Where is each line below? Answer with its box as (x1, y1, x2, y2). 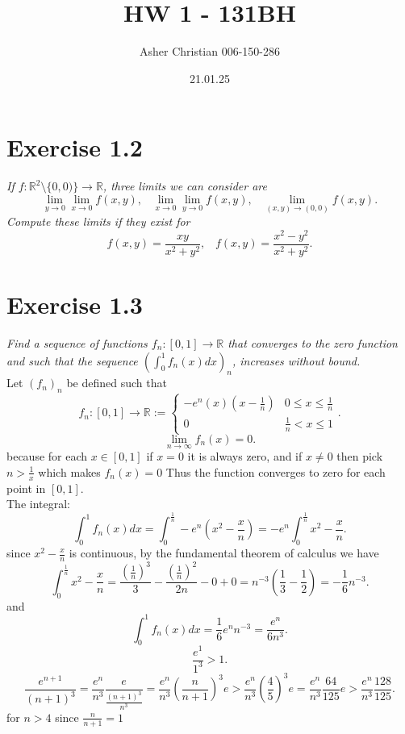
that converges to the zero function (228, 334, 398, 351)
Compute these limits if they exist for (6, 213, 190, 230)
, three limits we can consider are (102, 177, 267, 194)
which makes (38, 463, 101, 480)
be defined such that (66, 374, 167, 391)
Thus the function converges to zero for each (165, 463, 386, 480)
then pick (336, 448, 383, 465)
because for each (6, 448, 88, 465)
